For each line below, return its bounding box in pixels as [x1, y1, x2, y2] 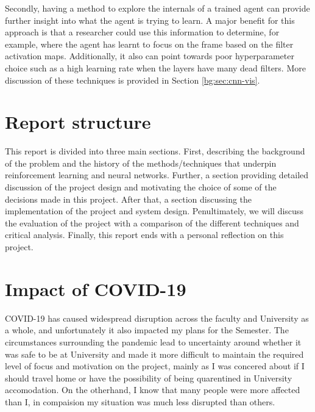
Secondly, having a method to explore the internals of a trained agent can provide [5, 2, 310, 14]
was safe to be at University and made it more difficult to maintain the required [5, 347, 304, 360]
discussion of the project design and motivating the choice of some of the [5, 181, 277, 193]
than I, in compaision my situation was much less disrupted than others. [5, 395, 275, 408]
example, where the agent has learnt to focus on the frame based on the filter [5, 37, 294, 50]
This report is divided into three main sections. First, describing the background [5, 145, 305, 157]
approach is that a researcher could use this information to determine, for [5, 26, 280, 38]
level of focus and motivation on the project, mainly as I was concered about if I [5, 360, 305, 372]
